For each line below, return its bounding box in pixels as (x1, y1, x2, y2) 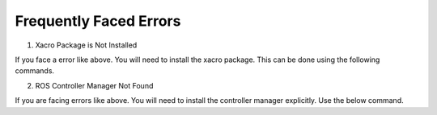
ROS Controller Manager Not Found (35, 80, 154, 90)
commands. (15, 66, 55, 76)
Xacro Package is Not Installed (35, 40, 138, 50)
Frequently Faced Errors (15, 12, 181, 30)
